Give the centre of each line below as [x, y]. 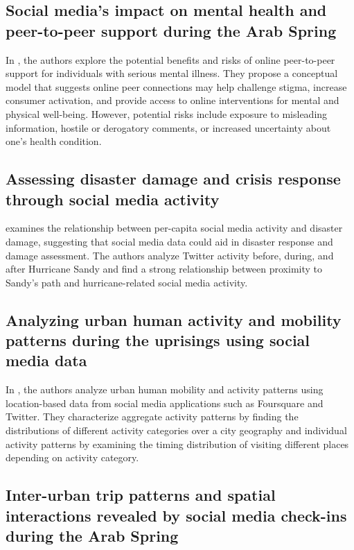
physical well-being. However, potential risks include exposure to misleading [167, 113]
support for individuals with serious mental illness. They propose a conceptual [172, 73]
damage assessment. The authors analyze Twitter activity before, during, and [170, 255]
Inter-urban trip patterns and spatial [141, 495]
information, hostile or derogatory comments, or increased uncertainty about [168, 127]
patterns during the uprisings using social [158, 340]
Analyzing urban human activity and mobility [174, 319]
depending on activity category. [72, 457]
